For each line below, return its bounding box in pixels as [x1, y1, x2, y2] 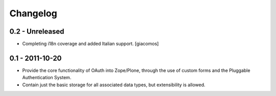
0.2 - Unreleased [9, 27, 64, 36]
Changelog [9, 8, 57, 19]
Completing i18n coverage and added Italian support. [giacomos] [22, 41, 159, 47]
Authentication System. [22, 75, 72, 81]
